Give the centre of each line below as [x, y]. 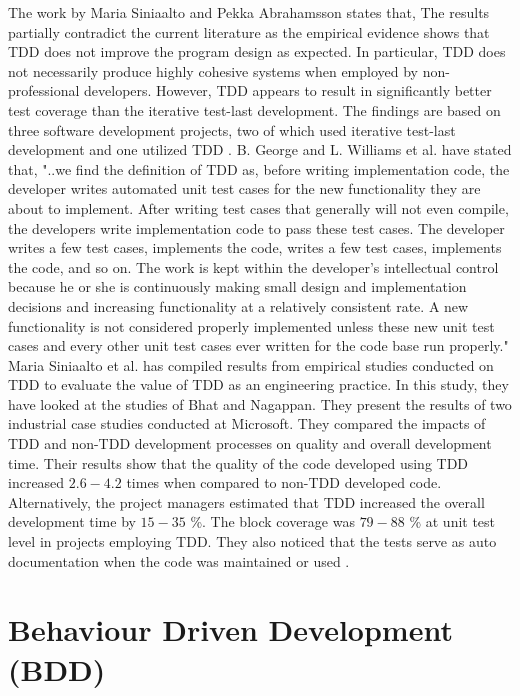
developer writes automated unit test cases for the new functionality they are [244, 188]
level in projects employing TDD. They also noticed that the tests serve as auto [252, 541]
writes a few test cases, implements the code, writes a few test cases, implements [255, 247]
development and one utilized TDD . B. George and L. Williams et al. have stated [260, 149]
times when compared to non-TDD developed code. [284, 482]
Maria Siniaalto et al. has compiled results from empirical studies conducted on [251, 364]
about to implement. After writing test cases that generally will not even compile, [258, 207]
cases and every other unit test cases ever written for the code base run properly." [258, 345]
